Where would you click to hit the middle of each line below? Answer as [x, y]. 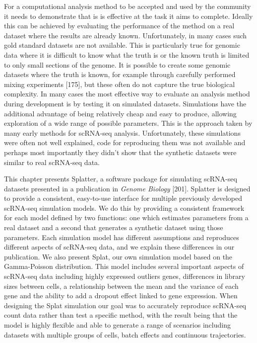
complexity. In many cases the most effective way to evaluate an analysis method [127, 94]
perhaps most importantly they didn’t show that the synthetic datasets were [120, 152]
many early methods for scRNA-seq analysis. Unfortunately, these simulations [122, 132]
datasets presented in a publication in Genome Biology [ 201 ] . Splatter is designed [127, 188]
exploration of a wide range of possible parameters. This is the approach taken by [128, 123]
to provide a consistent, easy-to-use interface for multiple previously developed [123, 198]
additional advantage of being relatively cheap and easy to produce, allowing [120, 113]
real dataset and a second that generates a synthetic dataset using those [114, 227]
